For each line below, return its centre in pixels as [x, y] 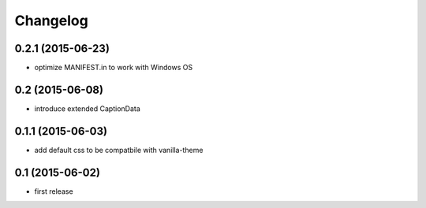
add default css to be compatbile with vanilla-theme [119, 150]
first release [54, 191]
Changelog [51, 20]
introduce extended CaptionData [88, 108]
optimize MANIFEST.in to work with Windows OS [114, 68]
